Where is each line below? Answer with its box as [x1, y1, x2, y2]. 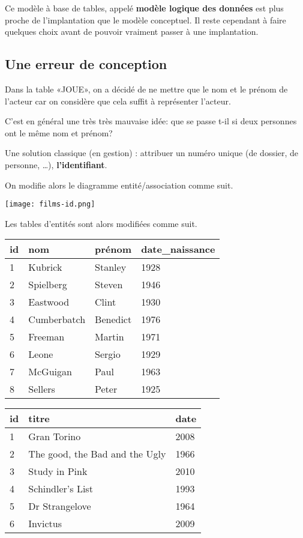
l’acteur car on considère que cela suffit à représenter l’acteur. [5, 94, 231, 107]
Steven [95, 277, 123, 292]
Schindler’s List [28, 482, 93, 496]
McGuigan [28, 364, 72, 379]
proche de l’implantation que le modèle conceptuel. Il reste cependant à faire [5, 13, 286, 26]
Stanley [95, 260, 127, 274]
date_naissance [141, 242, 215, 256]
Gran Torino [28, 429, 81, 444]
